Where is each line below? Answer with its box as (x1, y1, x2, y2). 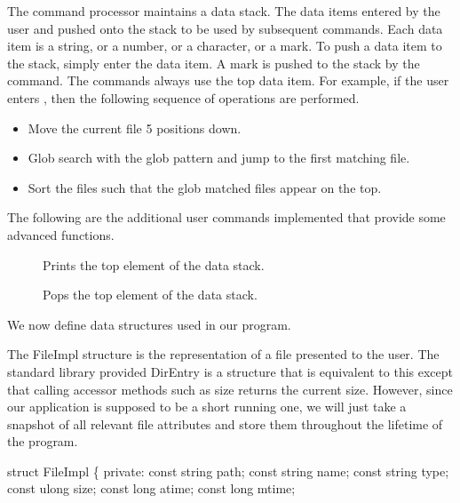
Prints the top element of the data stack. (43, 255, 265, 274)
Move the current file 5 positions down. (28, 118, 242, 137)
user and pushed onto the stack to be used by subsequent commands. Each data (7, 19, 443, 37)
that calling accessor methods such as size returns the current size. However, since (7, 379, 453, 398)
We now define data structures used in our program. (7, 315, 291, 333)
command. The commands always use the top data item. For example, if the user (7, 71, 449, 90)
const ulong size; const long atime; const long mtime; (7, 479, 296, 498)
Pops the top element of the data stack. (43, 285, 258, 304)
